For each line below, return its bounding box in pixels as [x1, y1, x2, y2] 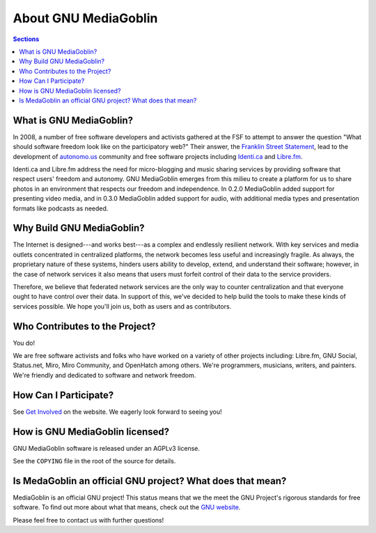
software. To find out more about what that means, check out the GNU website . [13, 503, 241, 511]
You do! [13, 339, 36, 347]
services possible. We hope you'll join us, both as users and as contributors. [13, 302, 232, 310]
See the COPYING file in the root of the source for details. [13, 457, 176, 465]
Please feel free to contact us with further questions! [13, 516, 164, 524]
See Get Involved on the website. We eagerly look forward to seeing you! [13, 408, 222, 416]
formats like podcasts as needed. [13, 204, 109, 213]
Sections [13, 35, 40, 43]
